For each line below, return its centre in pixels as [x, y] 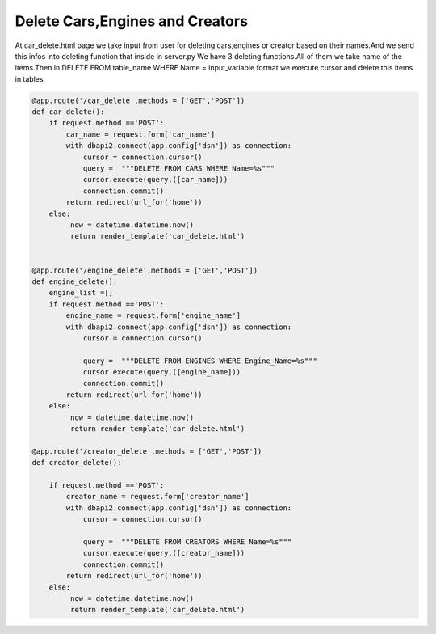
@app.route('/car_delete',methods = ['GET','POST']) [138, 100]
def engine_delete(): [75, 281]
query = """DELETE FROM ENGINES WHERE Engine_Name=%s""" [200, 361]
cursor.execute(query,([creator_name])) [164, 553]
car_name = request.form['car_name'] [140, 134]
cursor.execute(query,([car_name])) [155, 180]
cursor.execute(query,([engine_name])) [162, 372]
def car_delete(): [68, 112]
